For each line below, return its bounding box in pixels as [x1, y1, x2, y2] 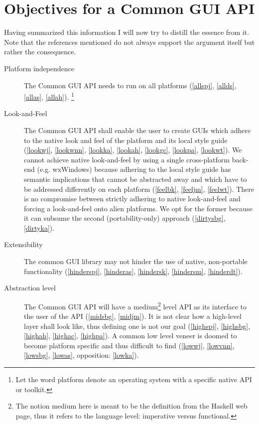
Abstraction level [4, 283, 56, 293]
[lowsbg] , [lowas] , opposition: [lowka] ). [24, 350, 139, 360]
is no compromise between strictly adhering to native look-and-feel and [24, 193, 241, 204]
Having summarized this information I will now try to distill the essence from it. [4, 27, 250, 37]
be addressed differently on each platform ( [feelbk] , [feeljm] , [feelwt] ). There [24, 183, 254, 194]
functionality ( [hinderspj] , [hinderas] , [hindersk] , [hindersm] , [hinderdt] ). [24, 266, 243, 276]
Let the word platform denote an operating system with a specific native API [15, 374, 252, 385]
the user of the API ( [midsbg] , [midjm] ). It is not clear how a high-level [24, 311, 242, 321]
